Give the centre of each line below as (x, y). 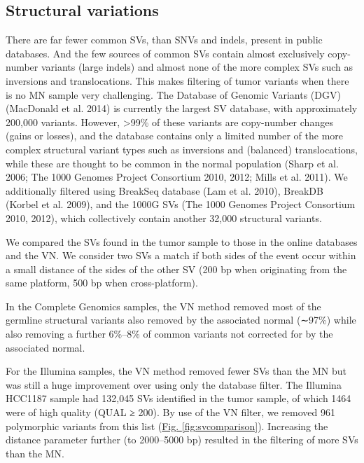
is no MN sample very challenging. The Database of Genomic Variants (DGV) (173, 94)
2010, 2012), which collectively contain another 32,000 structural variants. (164, 217)
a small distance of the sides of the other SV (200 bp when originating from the (176, 269)
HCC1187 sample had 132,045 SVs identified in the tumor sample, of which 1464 (178, 398)
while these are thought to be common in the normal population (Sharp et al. (172, 163)
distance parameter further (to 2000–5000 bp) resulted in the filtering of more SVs (182, 440)
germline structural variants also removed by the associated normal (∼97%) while (181, 320)
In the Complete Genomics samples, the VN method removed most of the (163, 306)
